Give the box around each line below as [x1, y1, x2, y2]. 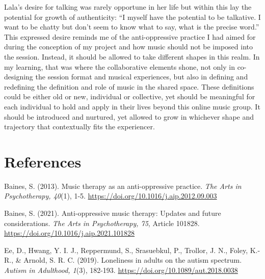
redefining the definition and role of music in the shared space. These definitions [4, 81, 254, 92]
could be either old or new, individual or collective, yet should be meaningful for [4, 91, 255, 102]
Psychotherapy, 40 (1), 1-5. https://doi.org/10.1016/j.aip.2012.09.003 [4, 190, 217, 201]
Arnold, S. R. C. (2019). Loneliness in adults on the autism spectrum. [23, 255, 242, 265]
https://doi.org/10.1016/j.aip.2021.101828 [4, 228, 135, 238]
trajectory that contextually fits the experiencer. [4, 121, 155, 132]
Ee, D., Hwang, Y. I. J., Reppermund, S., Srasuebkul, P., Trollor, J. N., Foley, [4, 244, 248, 255]
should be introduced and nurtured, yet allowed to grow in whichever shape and [4, 111, 254, 122]
